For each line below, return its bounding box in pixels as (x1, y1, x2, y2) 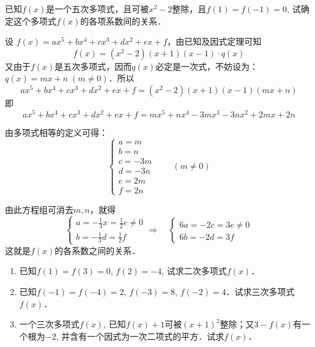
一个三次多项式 (19, 318, 80, 330)
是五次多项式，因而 (54, 59, 132, 72)
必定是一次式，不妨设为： (155, 59, 259, 72)
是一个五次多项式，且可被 (46, 2, 149, 15)
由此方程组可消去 (5, 203, 73, 215)
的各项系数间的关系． (80, 14, 166, 27)
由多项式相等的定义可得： (5, 125, 108, 138)
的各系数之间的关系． (54, 244, 141, 256)
